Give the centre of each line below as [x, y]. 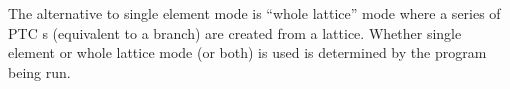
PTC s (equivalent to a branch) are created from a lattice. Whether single [235, 32]
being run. [39, 71]
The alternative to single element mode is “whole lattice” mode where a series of [254, 13]
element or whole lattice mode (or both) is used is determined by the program [247, 52]
